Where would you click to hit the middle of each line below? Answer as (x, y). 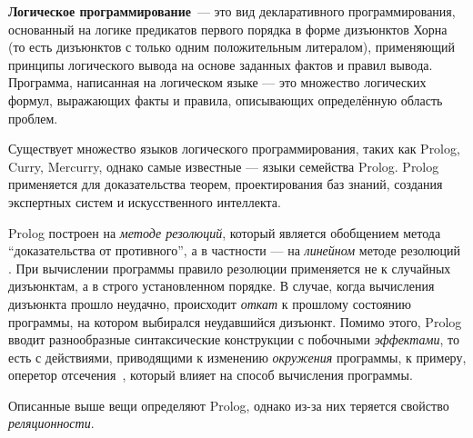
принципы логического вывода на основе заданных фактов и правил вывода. (221, 64)
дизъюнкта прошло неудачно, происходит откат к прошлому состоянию (210, 303)
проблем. (33, 118)
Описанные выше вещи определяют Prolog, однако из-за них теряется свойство (229, 405)
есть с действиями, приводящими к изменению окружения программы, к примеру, (237, 357)
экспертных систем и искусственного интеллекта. (145, 201)
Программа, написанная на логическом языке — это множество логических (217, 82)
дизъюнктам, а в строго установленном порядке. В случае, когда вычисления (221, 286)
